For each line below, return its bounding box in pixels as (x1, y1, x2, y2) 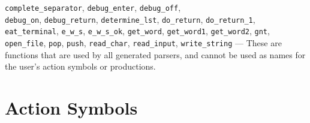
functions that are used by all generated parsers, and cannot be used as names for (5, 48, 306, 61)
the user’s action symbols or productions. (5, 60, 156, 73)
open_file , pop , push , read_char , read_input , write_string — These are (5, 36, 282, 49)
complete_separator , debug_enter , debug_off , (5, 1, 181, 13)
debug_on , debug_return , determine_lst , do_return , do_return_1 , (5, 13, 255, 25)
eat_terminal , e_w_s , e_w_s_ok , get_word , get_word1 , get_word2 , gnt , (5, 25, 270, 37)
